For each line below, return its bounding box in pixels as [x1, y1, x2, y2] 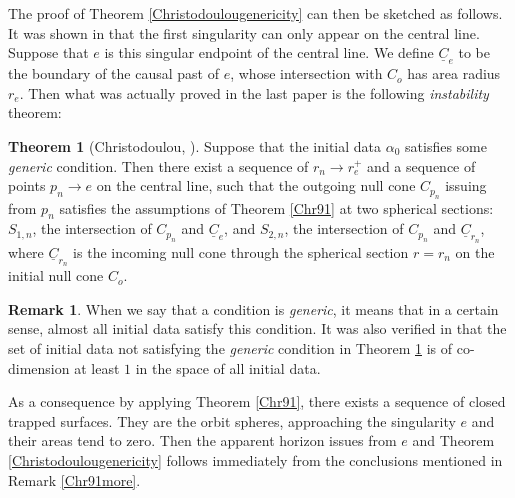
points [8, 175, 46, 196]
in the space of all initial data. [135, 357, 321, 378]
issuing [445, 175, 487, 196]
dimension [8, 357, 70, 378]
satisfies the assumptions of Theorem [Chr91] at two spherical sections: [59, 197, 494, 218]
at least [74, 357, 120, 378]
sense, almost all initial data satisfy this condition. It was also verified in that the [8, 318, 507, 339]
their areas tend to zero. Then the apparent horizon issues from [8, 430, 397, 451]
